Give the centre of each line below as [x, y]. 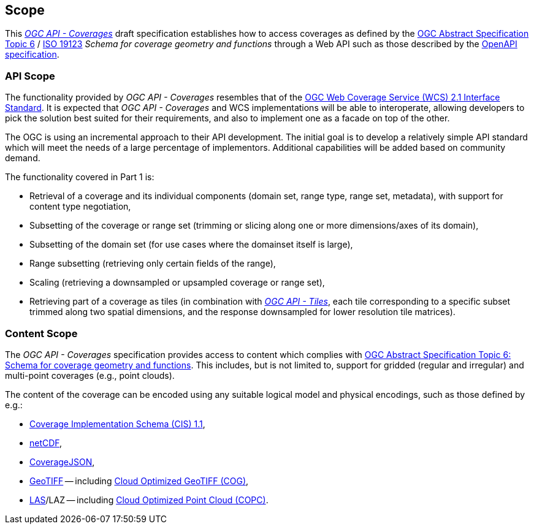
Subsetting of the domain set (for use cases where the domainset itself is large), [191, 245]
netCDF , [46, 443]
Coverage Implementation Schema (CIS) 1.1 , [117, 424]
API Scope [30, 76]
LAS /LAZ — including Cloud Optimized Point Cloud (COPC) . [149, 500]
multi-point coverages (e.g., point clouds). [90, 375]
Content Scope [41, 333]
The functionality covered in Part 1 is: [80, 177]
